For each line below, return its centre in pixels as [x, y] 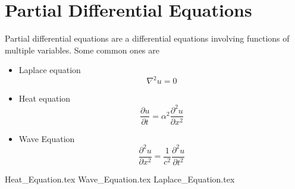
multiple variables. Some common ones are [82, 50]
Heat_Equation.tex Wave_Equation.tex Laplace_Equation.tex [120, 179]
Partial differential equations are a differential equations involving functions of [147, 38]
